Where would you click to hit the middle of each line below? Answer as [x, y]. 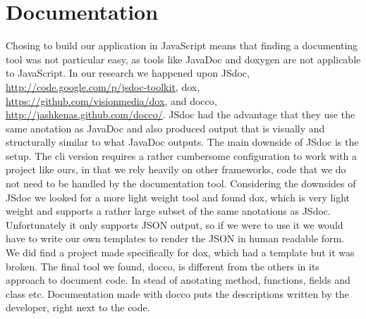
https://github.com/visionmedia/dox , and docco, [111, 100]
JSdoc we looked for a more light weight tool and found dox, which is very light [178, 197]
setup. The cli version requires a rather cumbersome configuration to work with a [181, 155]
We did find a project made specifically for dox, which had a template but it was [180, 252]
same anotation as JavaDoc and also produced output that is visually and [165, 128]
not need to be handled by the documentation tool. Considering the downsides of [181, 183]
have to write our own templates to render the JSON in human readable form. [175, 238]
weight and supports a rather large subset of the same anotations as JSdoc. [168, 211]
